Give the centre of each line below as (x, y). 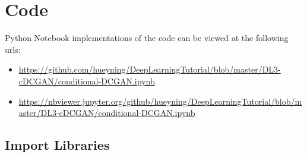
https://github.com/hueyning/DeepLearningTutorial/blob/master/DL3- (150, 69)
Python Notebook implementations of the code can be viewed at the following (147, 38)
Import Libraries (57, 145)
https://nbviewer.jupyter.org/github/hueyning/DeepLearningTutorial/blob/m (160, 101)
